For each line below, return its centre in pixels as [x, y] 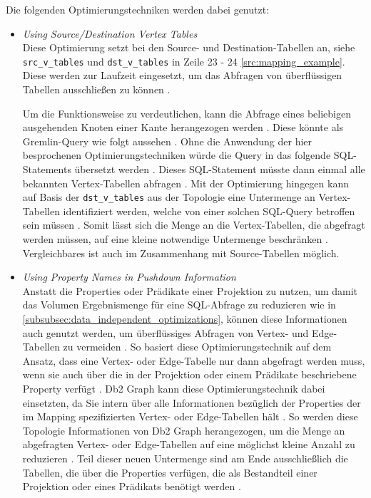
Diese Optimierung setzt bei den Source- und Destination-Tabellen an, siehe [189, 47]
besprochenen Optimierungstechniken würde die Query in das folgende [177, 155]
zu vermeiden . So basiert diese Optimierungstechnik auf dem [197, 347]
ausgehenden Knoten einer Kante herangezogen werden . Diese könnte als [183, 127]
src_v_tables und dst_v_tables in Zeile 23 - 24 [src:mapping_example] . [184, 61]
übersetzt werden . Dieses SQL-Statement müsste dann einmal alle [220, 169]
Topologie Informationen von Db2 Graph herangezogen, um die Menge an [184, 430]
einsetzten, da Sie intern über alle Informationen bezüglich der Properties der [192, 402]
